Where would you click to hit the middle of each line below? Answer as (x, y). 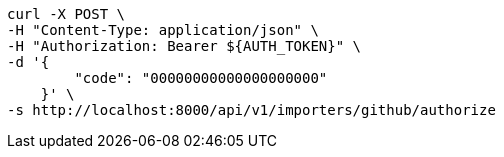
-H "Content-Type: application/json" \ (163, 30)
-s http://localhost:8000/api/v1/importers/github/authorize (251, 110)
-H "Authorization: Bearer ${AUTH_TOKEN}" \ (184, 46)
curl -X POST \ (66, 14)
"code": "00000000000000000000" (201, 78)
